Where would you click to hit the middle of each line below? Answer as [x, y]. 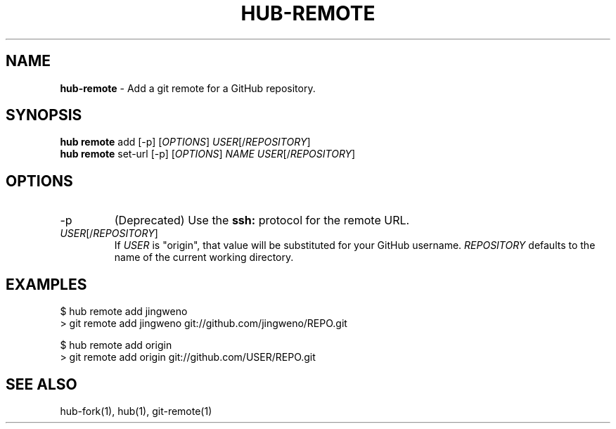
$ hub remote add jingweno [124, 312]
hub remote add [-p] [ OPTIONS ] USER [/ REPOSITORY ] [185, 142]
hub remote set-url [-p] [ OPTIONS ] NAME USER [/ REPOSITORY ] [208, 154]
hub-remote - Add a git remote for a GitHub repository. [188, 88]
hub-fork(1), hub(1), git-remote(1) [136, 411]
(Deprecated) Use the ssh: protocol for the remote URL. [262, 220]
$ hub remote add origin [116, 345]
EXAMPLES [46, 284]
